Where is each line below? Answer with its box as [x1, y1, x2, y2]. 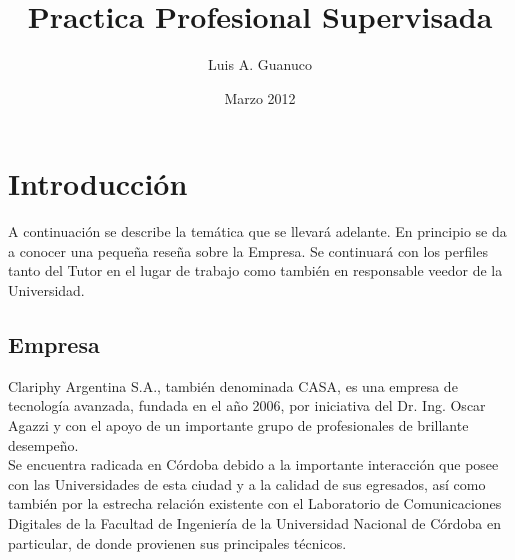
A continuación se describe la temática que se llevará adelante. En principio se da [8, 221, 507, 242]
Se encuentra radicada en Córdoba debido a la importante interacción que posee [8, 454, 499, 475]
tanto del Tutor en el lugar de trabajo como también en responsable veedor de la [8, 260, 503, 281]
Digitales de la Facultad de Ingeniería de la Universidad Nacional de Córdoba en [8, 512, 502, 533]
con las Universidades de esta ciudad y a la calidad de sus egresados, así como [8, 473, 486, 494]
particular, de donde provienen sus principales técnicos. [8, 532, 347, 553]
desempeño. [8, 434, 79, 455]
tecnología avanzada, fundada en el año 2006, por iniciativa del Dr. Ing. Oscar [8, 395, 486, 416]
